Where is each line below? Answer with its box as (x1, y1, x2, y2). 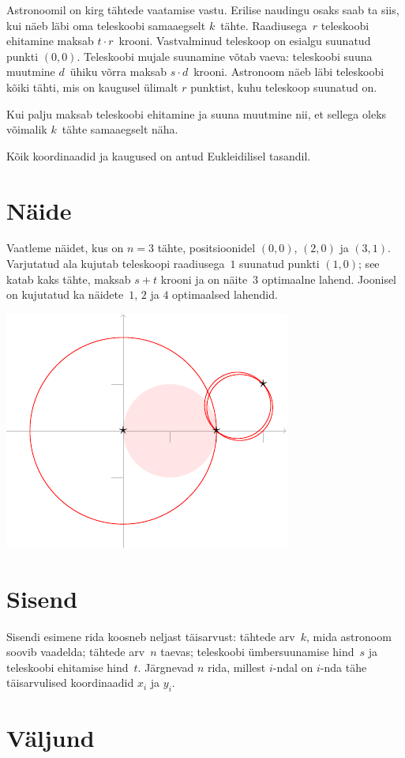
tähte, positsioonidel (157, 239, 256, 256)
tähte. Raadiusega (220, 17, 307, 33)
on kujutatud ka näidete (6, 286, 124, 303)
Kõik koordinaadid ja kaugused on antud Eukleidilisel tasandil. (6, 147, 311, 164)
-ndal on (272, 658, 313, 675)
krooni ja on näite (160, 270, 248, 287)
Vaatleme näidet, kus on (6, 239, 124, 256)
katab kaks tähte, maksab (6, 270, 131, 287)
